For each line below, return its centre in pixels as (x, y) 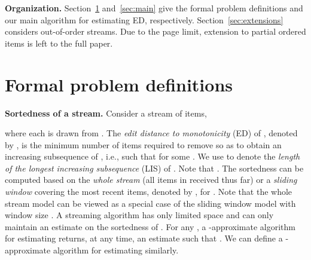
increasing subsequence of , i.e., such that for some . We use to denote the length (153, 156)
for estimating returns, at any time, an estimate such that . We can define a (144, 238)
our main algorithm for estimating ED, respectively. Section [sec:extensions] (144, 19)
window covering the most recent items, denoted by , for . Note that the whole (149, 192)
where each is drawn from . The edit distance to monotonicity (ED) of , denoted (151, 133)
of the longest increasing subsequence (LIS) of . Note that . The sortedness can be (154, 168)
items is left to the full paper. (59, 43)
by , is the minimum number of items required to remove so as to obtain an (143, 144)
